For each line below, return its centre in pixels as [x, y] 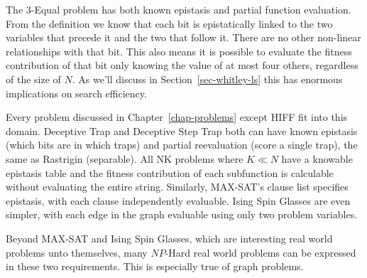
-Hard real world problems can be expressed [261, 252]
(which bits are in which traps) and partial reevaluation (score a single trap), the [182, 145]
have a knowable [317, 158]
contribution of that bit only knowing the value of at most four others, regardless [182, 65]
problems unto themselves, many [77, 252]
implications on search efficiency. [76, 93]
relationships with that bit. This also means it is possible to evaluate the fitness [179, 51]
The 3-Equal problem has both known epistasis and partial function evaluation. [179, 9]
